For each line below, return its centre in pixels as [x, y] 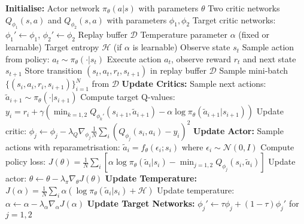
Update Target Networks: [141, 203]
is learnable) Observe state [181, 47]
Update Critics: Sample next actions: [194, 84]
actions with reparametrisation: [63, 146]
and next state [270, 58]
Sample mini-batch [254, 70]
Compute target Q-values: [128, 97]
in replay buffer [178, 70]
